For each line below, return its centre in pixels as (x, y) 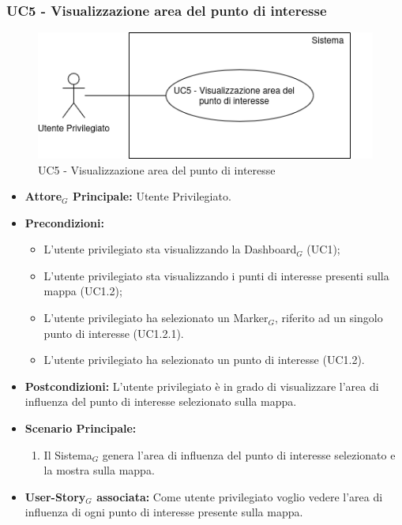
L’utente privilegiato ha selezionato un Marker (156, 318)
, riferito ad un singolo (329, 318)
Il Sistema (68, 454)
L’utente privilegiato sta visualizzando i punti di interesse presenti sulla (216, 275)
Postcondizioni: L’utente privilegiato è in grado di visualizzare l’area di (202, 386)
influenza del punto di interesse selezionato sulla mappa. (161, 401)
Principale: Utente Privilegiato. (152, 196)
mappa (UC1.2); (83, 291)
